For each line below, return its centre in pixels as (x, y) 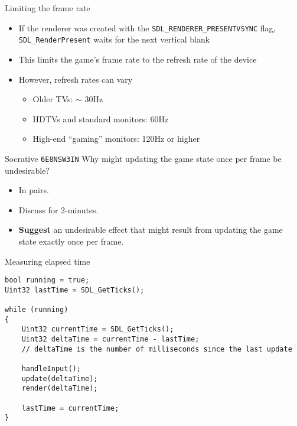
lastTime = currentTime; (70, 408)
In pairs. (34, 190)
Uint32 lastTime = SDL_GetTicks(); (75, 290)
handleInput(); (51, 369)
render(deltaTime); (60, 388)
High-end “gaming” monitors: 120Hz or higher (116, 139)
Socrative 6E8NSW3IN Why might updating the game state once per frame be (143, 158)
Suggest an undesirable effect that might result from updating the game (151, 230)
